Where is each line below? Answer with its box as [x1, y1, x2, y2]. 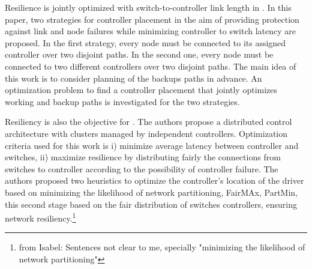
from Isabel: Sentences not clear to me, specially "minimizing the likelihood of [19, 241, 305, 253]
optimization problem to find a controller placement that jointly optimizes [5, 83, 278, 96]
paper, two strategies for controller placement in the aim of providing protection [5, 13, 299, 25]
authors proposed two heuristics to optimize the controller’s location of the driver [5, 174, 304, 187]
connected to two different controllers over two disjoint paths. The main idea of [5, 59, 296, 72]
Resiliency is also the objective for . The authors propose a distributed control [5, 115, 292, 128]
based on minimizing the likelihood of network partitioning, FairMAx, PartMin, [5, 186, 298, 198]
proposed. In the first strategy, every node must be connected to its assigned [5, 36, 286, 49]
